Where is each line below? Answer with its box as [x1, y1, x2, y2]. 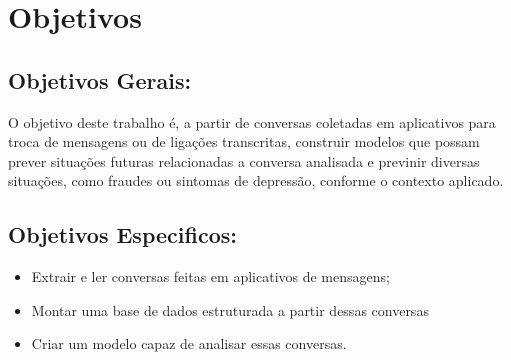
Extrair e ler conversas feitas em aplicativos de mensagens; [31, 266, 390, 287]
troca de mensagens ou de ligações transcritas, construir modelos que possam [8, 131, 480, 152]
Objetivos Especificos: [8, 219, 237, 250]
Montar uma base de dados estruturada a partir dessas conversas [31, 299, 429, 320]
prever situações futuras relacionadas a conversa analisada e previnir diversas [8, 150, 480, 171]
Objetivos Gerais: [8, 64, 192, 95]
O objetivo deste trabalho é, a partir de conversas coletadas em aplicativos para [8, 111, 496, 132]
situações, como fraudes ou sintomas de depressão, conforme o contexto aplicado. [8, 170, 504, 191]
